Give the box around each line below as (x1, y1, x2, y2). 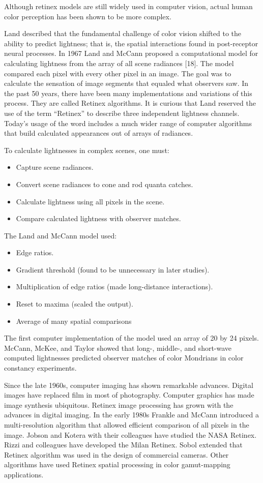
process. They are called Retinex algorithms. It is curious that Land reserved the (4, 98, 256, 108)
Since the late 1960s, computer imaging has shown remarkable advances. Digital (4, 379, 253, 390)
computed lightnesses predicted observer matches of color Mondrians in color (4, 352, 244, 363)
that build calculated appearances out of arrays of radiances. (4, 128, 193, 138)
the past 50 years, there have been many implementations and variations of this (4, 87, 252, 98)
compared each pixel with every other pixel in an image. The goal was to (4, 68, 231, 78)
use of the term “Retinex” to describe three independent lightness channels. (4, 107, 240, 118)
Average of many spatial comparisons (16, 315, 132, 326)
